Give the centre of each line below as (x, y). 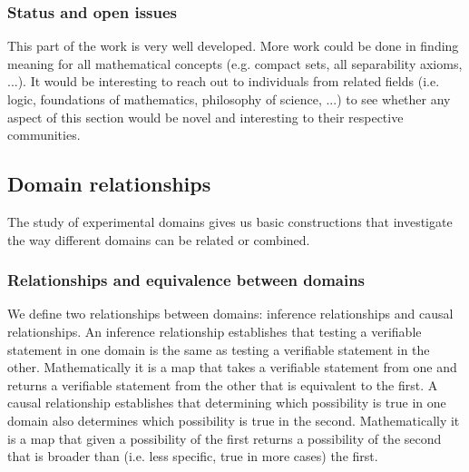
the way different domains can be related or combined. (159, 239)
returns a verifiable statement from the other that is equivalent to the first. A (223, 384)
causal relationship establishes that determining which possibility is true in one (227, 403)
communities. (44, 135)
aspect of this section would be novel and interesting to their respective (205, 117)
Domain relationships (109, 184)
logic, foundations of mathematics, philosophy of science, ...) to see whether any (229, 99)
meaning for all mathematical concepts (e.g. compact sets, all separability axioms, (235, 63)
